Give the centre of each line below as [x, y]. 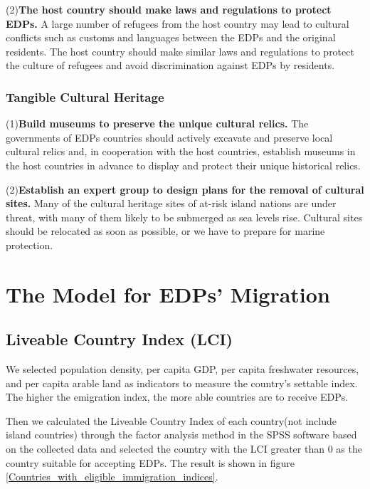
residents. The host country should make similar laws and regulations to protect [180, 51]
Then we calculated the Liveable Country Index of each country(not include [171, 420]
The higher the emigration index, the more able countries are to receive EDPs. [177, 397]
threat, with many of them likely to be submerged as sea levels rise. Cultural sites [184, 217]
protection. [30, 244]
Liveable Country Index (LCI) [119, 339]
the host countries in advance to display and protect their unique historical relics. [183, 165]
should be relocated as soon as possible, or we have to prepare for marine [165, 231]
